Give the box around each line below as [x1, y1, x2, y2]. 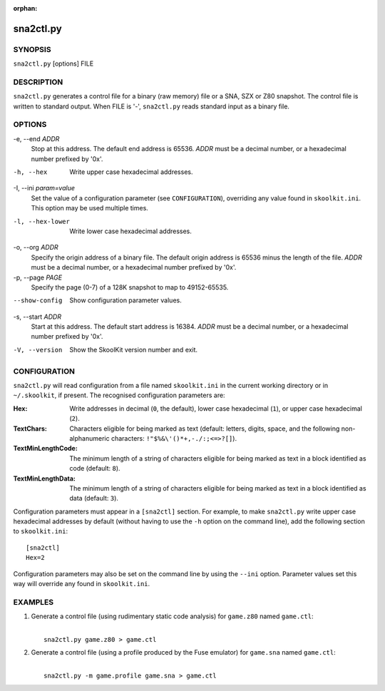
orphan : [13, 4, 38, 12]
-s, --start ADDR [13, 312, 62, 321]
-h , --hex [13, 168, 48, 176]
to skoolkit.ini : [13, 527, 68, 536]
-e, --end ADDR [13, 134, 60, 143]
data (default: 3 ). [69, 494, 119, 503]
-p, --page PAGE [13, 273, 63, 282]
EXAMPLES [13, 597, 53, 607]
